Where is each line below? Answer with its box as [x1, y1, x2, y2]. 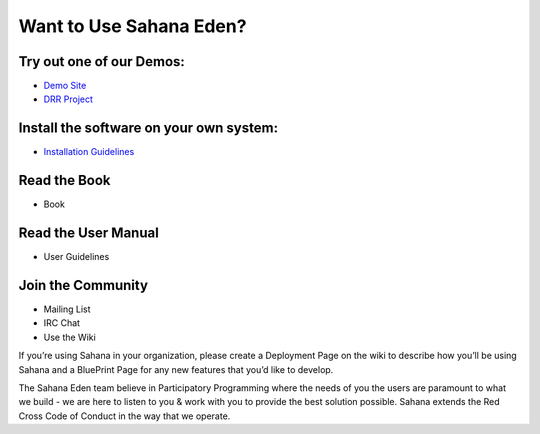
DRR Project [43, 93, 94, 105]
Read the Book [18, 172, 111, 189]
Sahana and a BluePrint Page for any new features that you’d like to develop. [18, 363, 334, 375]
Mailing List [43, 303, 91, 315]
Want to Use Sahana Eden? [18, 15, 247, 37]
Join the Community [18, 276, 149, 294]
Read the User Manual [18, 225, 159, 242]
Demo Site [43, 80, 87, 92]
